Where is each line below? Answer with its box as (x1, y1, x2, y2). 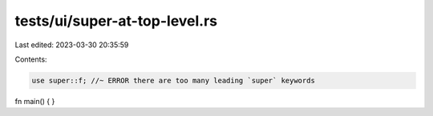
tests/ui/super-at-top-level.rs (14, 12, 218, 30)
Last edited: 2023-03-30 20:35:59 (14, 40, 129, 50)
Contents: (14, 54, 47, 64)
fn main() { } (14, 96, 55, 106)
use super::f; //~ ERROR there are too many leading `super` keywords (31, 76, 316, 85)
